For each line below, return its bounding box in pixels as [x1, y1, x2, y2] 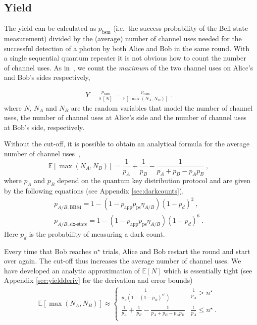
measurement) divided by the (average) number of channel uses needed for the [4, 33, 242, 43]
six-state [69, 221, 88, 227]
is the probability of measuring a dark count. [29, 228, 165, 239]
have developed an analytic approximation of [4, 265, 140, 275]
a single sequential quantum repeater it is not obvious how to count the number [4, 53, 246, 63]
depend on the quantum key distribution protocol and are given [57, 175, 251, 186]
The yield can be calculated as [4, 23, 96, 33]
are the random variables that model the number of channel [71, 102, 253, 113]
